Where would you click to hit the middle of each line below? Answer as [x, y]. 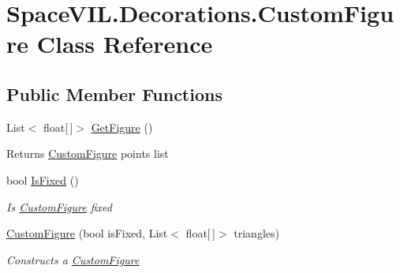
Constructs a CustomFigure [73, 259]
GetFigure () [122, 127]
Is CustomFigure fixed [59, 206]
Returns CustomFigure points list [88, 153]
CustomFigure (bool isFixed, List [87, 233]
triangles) [256, 233]
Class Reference [125, 44]
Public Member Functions [114, 93]
